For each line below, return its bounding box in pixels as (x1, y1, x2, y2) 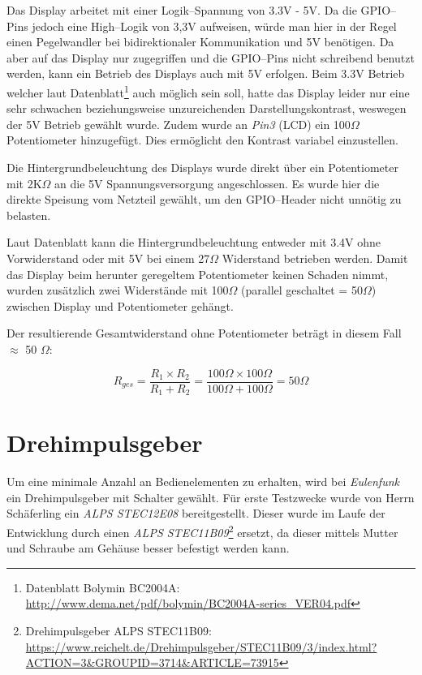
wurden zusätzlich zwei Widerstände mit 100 (6, 282, 229, 299)
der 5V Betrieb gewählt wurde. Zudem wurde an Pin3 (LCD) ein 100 (6, 115, 351, 132)
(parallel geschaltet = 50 (241, 282, 363, 299)
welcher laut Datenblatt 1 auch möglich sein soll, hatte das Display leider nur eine (6, 81, 410, 101)
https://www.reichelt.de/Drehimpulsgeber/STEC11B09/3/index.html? (25, 638, 377, 655)
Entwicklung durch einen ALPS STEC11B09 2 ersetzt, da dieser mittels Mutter (6, 521, 398, 540)
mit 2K (6, 174, 42, 191)
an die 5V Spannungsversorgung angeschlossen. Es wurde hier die (54, 174, 380, 191)
